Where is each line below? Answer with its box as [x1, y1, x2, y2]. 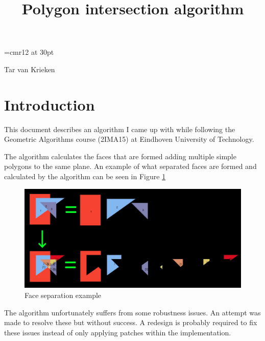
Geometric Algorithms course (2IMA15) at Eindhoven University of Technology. [4, 134, 254, 144]
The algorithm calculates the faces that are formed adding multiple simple [4, 151, 236, 161]
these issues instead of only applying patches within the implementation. [4, 327, 231, 337]
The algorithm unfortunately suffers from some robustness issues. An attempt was [4, 307, 261, 317]
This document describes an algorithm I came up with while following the [4, 123, 235, 134]
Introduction [4, 94, 95, 115]
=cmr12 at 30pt [4, 47, 54, 57]
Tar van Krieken [4, 63, 55, 74]
